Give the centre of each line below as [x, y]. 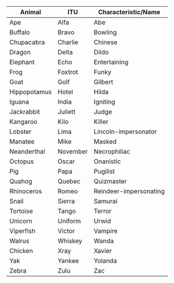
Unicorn [21, 221]
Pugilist [104, 171]
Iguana [19, 102]
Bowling [105, 32]
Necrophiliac [112, 151]
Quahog [21, 181]
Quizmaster [110, 181]
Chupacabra [27, 42]
